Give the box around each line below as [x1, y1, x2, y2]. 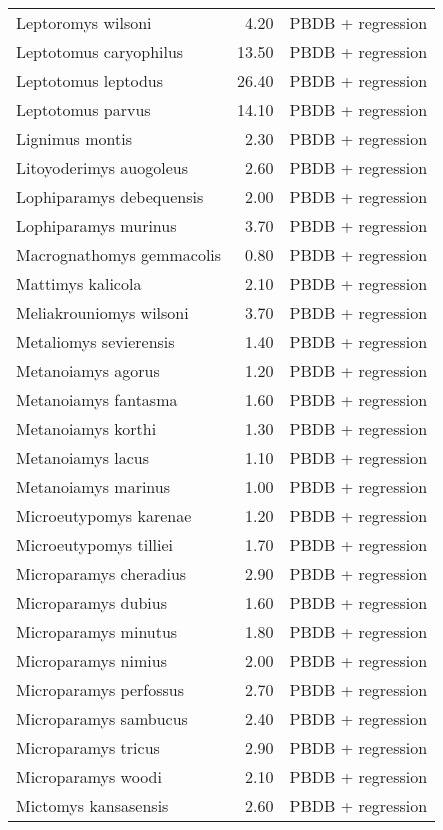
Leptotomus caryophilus [16, 40, 184, 63]
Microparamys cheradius [16, 562, 187, 585]
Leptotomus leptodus [16, 69, 164, 92]
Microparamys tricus [16, 736, 160, 759]
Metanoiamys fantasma [16, 388, 178, 411]
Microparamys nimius [16, 649, 167, 672]
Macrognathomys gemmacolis [16, 243, 222, 266]
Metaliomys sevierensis [16, 330, 175, 353]
